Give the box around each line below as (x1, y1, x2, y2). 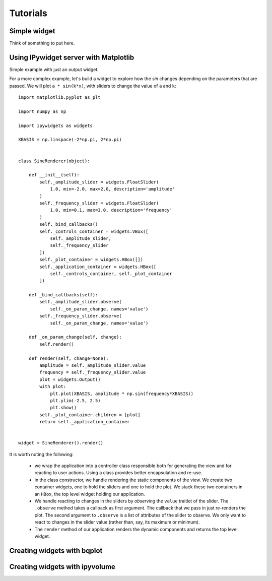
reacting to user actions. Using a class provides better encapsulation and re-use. (34, 470, 202, 476)
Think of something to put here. (9, 40, 75, 46)
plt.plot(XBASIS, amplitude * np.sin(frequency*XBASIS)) (50, 391, 194, 397)
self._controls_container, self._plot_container (50, 271, 172, 277)
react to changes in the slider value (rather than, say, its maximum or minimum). (34, 519, 200, 525)
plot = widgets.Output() (39, 376, 101, 382)
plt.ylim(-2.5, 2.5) (50, 398, 101, 403)
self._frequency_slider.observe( (39, 313, 122, 319)
